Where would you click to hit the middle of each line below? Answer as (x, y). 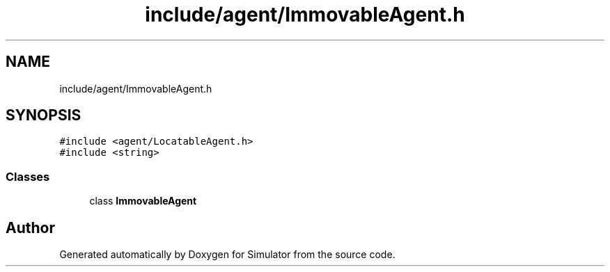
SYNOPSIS (44, 115)
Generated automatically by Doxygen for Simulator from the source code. (227, 255)
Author (30, 227)
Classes (28, 176)
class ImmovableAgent (143, 201)
